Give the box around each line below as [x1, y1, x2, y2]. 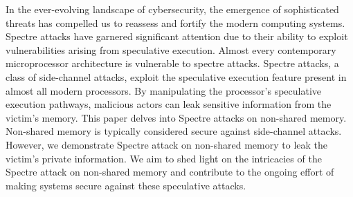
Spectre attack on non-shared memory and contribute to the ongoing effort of [6, 165, 334, 179]
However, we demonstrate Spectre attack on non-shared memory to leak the [6, 137, 328, 151]
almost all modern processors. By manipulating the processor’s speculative [6, 83, 321, 97]
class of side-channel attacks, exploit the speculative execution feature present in [6, 69, 347, 84]
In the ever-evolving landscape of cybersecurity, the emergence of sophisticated [6, 2, 339, 16]
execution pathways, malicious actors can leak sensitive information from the [6, 97, 332, 111]
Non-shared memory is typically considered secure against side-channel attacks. [6, 124, 342, 138]
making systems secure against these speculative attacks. [6, 178, 246, 192]
